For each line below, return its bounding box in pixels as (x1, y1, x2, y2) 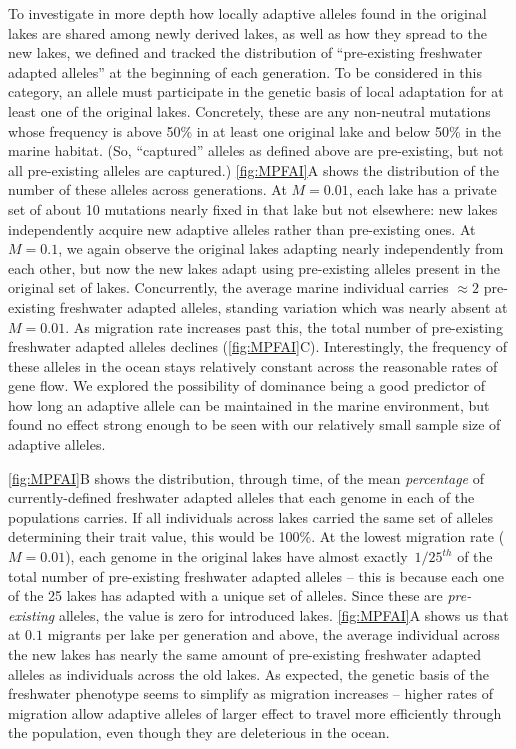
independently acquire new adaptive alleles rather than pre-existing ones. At (8, 218, 476, 239)
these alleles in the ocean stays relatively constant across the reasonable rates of (8, 355, 498, 376)
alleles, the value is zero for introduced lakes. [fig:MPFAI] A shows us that (58, 604, 509, 625)
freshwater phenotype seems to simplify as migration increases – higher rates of (8, 683, 493, 704)
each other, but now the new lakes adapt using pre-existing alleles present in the (8, 257, 501, 278)
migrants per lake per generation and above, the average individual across (47, 624, 500, 645)
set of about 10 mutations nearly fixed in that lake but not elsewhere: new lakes (8, 198, 498, 219)
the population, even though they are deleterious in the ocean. (8, 722, 390, 743)
